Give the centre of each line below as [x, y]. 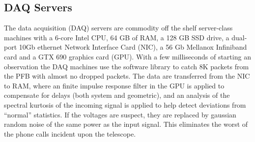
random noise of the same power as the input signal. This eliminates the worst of [126, 124]
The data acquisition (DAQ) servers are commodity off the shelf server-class [118, 28]
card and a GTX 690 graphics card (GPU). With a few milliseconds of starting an [127, 56]
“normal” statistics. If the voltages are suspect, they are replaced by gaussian [120, 114]
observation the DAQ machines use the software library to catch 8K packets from [127, 66]
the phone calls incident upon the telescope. [70, 133]
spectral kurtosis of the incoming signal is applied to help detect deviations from [125, 104]
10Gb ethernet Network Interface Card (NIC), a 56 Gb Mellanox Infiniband [133, 47]
